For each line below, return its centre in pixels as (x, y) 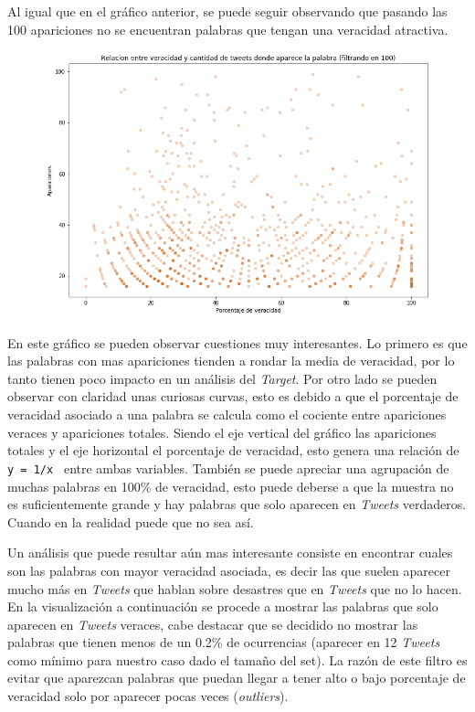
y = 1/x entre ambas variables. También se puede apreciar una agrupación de (228, 468)
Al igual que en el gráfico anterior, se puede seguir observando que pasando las (227, 11)
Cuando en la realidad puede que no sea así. (131, 521)
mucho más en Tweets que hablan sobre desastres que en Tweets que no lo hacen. (235, 588)
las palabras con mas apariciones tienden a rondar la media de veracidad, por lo (231, 361)
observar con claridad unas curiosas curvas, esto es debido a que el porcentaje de (233, 396)
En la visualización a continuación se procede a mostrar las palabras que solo (223, 606)
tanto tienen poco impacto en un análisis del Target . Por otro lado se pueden (222, 378)
